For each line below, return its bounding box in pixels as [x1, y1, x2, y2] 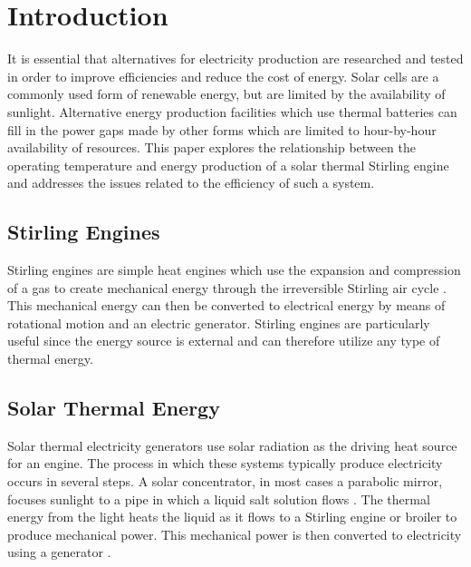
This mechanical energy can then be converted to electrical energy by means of [7, 296, 446, 315]
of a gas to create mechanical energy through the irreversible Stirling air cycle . [7, 278, 447, 297]
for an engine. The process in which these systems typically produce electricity [7, 454, 443, 473]
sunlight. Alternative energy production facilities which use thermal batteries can [7, 102, 457, 121]
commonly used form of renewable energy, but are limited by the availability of [7, 84, 446, 103]
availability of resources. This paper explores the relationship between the [7, 138, 416, 157]
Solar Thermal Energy [7, 394, 220, 422]
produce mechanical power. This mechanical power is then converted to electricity [7, 524, 462, 543]
